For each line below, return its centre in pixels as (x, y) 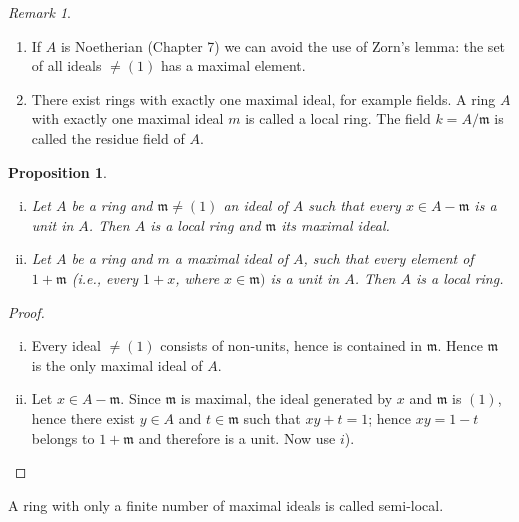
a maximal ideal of (231, 258)
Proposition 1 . (57, 171)
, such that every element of (388, 258)
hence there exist (83, 417)
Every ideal (66, 345)
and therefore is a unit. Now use (237, 437)
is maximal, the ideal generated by (286, 398)
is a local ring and (205, 224)
